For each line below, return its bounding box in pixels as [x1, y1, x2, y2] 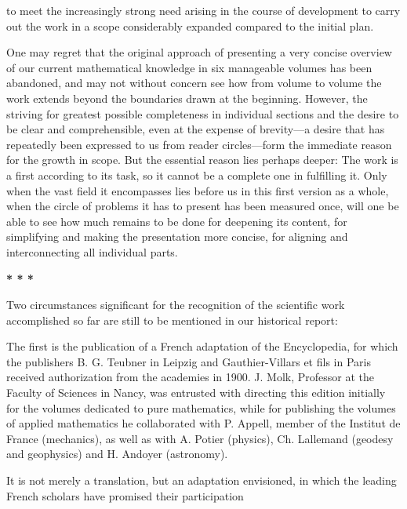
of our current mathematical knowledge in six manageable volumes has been [6, 59, 372, 75]
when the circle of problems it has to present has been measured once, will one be [6, 198, 399, 214]
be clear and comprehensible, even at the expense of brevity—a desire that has [6, 121, 385, 137]
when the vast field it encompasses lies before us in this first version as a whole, [6, 182, 389, 198]
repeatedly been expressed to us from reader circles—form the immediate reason [6, 136, 392, 152]
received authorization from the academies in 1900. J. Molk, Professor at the [6, 369, 375, 385]
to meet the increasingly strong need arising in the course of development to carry [6, 2, 401, 18]
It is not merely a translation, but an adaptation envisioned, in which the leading [6, 472, 397, 489]
